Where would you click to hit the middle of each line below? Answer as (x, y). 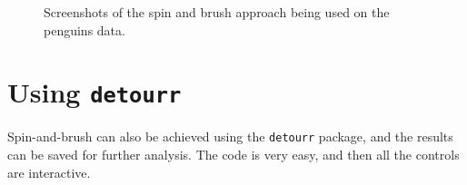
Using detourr (94, 92)
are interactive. (49, 172)
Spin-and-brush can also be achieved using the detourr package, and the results (230, 136)
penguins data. (84, 29)
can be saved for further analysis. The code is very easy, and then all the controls (233, 155)
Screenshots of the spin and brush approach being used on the (217, 12)
